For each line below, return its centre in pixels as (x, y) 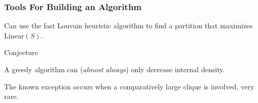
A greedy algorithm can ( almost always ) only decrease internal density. (114, 69)
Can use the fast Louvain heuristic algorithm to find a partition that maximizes (128, 25)
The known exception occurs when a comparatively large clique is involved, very (129, 86)
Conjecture (21, 52)
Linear (14, 35)
